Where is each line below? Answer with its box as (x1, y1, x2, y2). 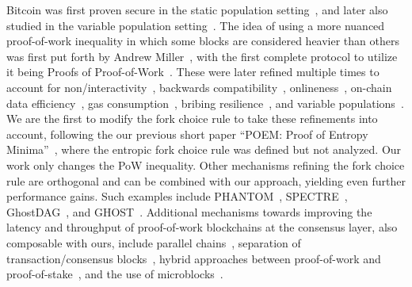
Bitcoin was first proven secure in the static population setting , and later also (6, 2, 388, 17)
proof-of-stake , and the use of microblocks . (6, 266, 223, 282)
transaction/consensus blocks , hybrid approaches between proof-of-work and (6, 250, 381, 266)
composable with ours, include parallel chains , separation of (6, 234, 301, 251)
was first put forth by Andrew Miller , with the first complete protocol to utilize (6, 48, 398, 64)
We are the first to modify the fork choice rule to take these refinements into (6, 110, 378, 127)
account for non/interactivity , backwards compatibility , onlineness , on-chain (6, 78, 392, 95)
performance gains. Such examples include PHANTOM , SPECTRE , (6, 188, 348, 205)
